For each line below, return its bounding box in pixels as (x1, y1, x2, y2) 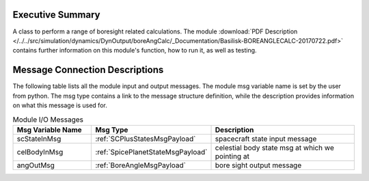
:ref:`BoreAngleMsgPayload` (95, 161, 186, 170)
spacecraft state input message (215, 134, 317, 143)
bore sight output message (215, 161, 302, 170)
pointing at (215, 151, 249, 161)
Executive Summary (12, 9, 100, 20)
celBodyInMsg (16, 147, 64, 156)
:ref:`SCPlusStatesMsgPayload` (95, 134, 196, 143)
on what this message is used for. (12, 101, 107, 109)
